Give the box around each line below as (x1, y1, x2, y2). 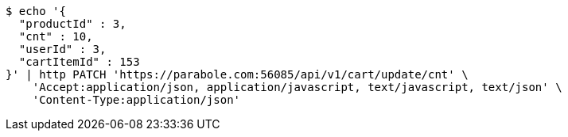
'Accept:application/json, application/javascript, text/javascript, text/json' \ (32, 81, 562, 93)
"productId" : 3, (18, 17, 126, 30)
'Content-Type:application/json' (32, 93, 241, 106)
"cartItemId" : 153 (18, 55, 140, 68)
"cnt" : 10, (18, 30, 93, 43)
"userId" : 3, (18, 43, 107, 55)
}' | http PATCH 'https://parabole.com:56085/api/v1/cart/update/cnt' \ (6, 68, 469, 81)
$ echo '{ (6, 5, 66, 17)
